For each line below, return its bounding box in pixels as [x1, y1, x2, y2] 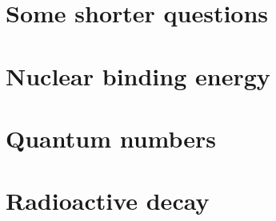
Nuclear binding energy [6, 59, 270, 92]
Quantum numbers [6, 121, 217, 154]
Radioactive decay [6, 184, 210, 217]
